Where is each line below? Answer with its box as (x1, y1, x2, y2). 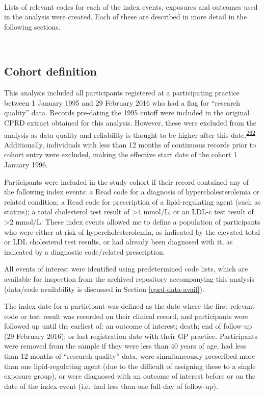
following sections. (4, 21, 61, 32)
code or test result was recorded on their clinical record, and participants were (4, 310, 248, 321)
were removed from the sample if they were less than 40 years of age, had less (4, 340, 246, 351)
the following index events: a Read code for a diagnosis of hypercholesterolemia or (4, 186, 260, 197)
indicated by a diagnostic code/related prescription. (4, 246, 165, 257)
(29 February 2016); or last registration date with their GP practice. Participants (4, 330, 258, 341)
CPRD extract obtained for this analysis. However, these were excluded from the (4, 117, 256, 128)
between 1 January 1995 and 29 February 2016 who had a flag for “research (4, 97, 241, 108)
